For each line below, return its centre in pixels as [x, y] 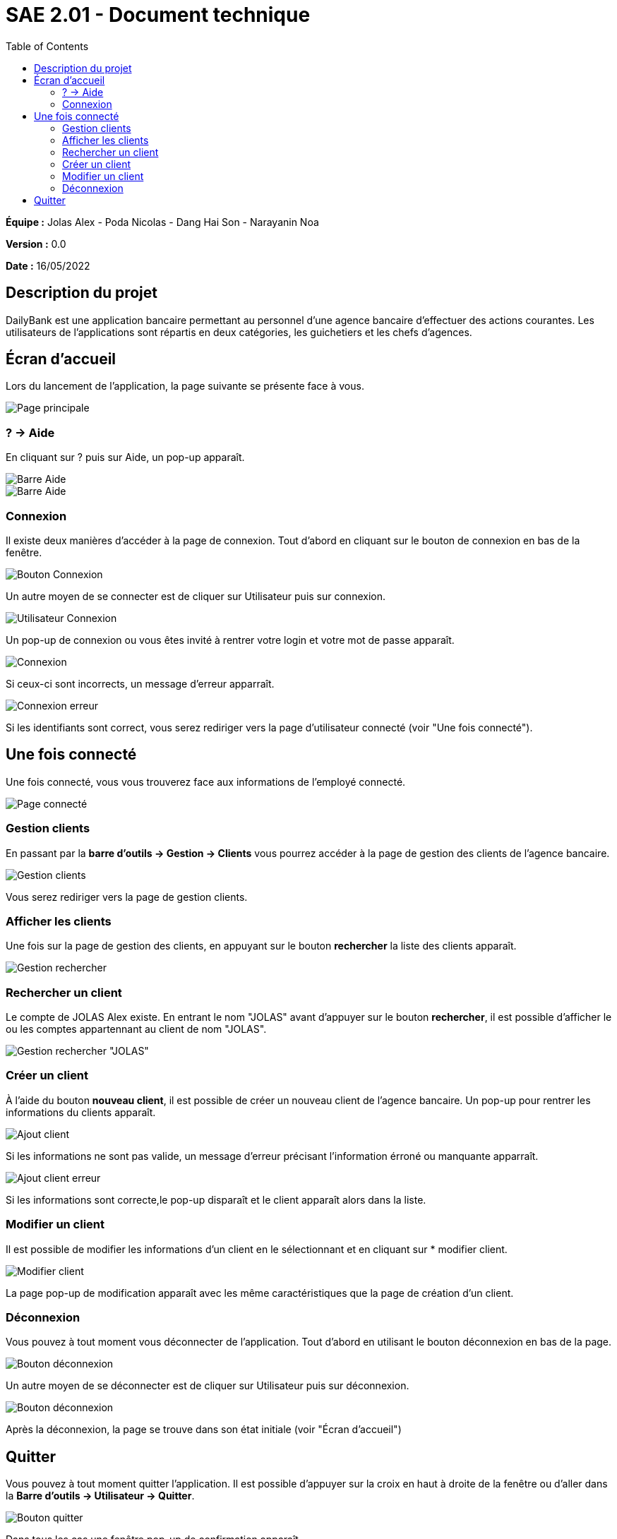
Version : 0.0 [36, 244]
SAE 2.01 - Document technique [158, 15]
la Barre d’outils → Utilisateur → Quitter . [100, 1496]
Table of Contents [47, 46]
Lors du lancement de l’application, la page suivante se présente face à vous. [185, 386]
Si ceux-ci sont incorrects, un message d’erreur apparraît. [140, 683]
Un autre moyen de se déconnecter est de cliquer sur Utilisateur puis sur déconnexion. [208, 1386]
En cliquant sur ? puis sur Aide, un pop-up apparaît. [125, 457]
